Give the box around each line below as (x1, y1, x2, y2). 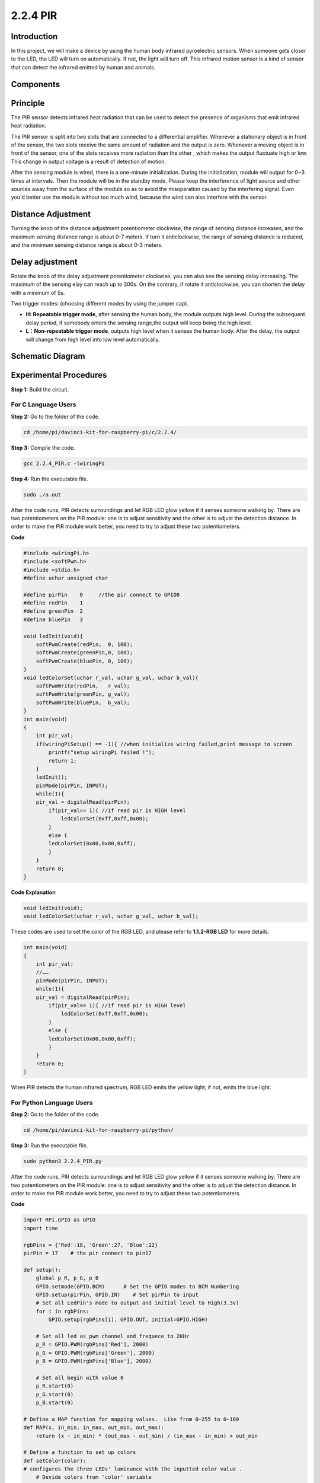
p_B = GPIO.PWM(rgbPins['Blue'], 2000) (36, 1358, 152, 1364)
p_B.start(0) (36, 1399, 74, 1406)
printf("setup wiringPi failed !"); (48, 749, 155, 756)
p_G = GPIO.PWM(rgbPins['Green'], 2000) (36, 1350, 155, 1356)
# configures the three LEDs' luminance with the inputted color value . (23, 1466, 242, 1472)
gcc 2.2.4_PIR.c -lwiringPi (23, 460, 105, 467)
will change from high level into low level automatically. (25, 336, 160, 343)
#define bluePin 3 (23, 616, 83, 623)
